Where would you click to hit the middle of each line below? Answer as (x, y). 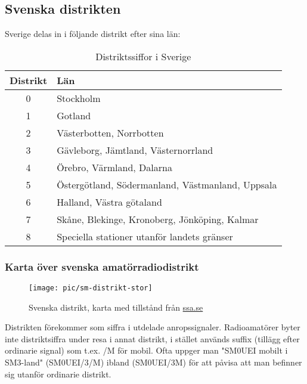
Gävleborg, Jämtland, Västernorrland (135, 150)
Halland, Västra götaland (109, 202)
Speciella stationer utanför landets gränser (145, 236)
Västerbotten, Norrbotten (110, 132)
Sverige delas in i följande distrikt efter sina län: (93, 34)
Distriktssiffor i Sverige (143, 56)
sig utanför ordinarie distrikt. (58, 374)
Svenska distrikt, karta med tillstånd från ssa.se (116, 307)
